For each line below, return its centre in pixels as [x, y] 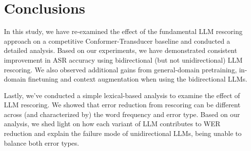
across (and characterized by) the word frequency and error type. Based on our [122, 114]
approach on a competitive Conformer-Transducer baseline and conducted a [117, 41]
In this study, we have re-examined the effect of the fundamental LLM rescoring [123, 31]
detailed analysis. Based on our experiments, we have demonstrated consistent [121, 50]
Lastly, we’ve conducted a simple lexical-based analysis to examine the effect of [122, 95]
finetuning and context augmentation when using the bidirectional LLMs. [138, 79]
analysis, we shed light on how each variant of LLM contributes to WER [112, 124]
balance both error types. [42, 143]
